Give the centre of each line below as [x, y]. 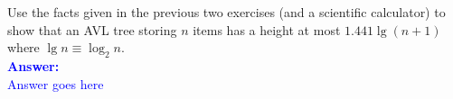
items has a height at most [267, 29]
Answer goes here [56, 83]
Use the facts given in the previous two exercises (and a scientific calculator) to [226, 12]
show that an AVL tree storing [92, 29]
